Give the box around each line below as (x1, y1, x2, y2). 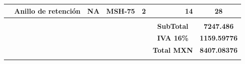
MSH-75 (106, 5, 135, 16)
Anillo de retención (14, 5, 81, 16)
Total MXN (152, 45, 193, 55)
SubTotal (157, 21, 189, 31)
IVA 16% (157, 33, 189, 43)
